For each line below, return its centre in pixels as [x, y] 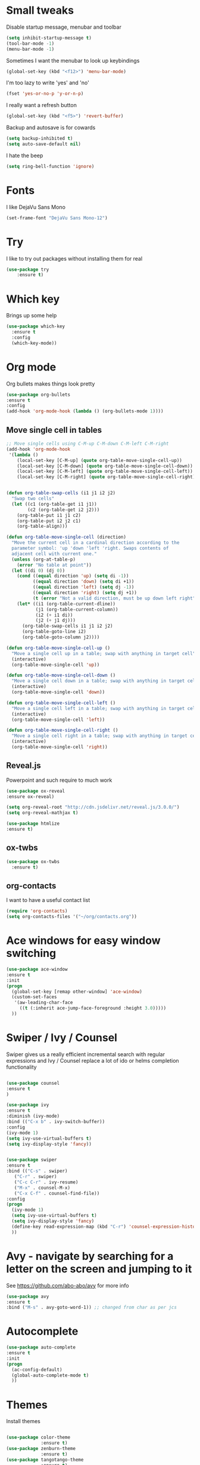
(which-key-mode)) [35, 343]
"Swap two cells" [33, 498]
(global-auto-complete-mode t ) [50, 1375]
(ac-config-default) [37, 1369]
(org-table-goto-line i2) [54, 632]
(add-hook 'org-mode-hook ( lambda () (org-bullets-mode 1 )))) [85, 411]
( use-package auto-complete [41, 1348]
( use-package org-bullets [38, 394]
